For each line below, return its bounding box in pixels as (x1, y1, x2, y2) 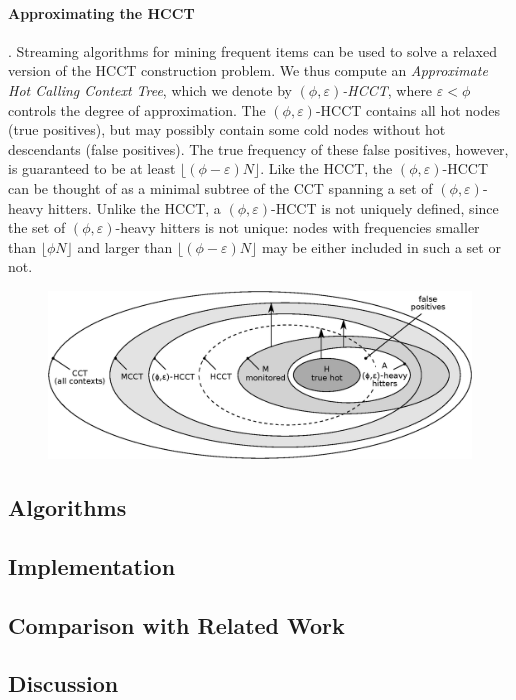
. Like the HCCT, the (260, 158, 393, 179)
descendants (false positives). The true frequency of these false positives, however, (8, 138, 509, 159)
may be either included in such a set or (261, 236, 501, 257)
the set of (8, 217, 66, 238)
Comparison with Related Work (8, 609, 345, 640)
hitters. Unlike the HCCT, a (48, 197, 221, 218)
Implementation (8, 550, 176, 581)
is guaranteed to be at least (8, 158, 176, 179)
